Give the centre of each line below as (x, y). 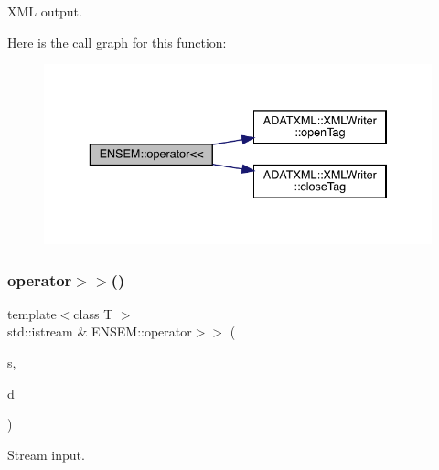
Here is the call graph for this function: (117, 42)
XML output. (45, 11)
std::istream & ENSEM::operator (100, 331)
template (32, 313)
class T (93, 313)
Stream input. (46, 454)
